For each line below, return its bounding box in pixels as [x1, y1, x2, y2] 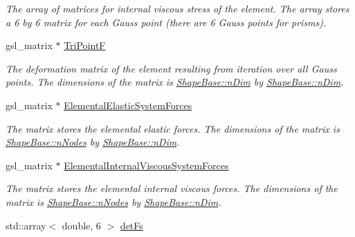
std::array [6, 218, 46, 232]
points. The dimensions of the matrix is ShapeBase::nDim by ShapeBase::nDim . [6, 75, 344, 89]
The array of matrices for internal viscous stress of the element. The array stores [6, 1, 349, 15]
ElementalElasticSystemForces [64, 97, 192, 112]
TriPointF [64, 38, 106, 53]
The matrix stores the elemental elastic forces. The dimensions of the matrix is [6, 121, 340, 135]
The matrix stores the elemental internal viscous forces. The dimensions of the [6, 181, 338, 196]
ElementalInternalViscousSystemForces [64, 158, 229, 172]
